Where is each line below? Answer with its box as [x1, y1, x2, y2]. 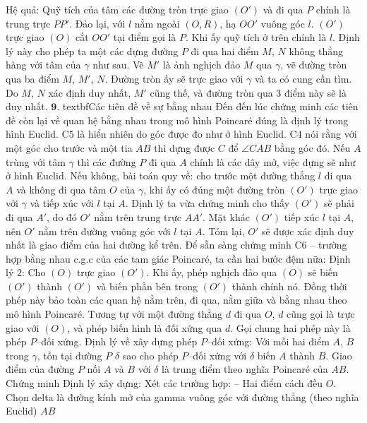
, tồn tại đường [37, 347, 102, 362]
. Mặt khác [203, 209, 250, 224]
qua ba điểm [6, 71, 59, 85]
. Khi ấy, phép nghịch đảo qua [146, 265, 277, 280]
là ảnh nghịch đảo [162, 57, 241, 72]
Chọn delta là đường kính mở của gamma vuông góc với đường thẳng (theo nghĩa [6, 389, 359, 404]
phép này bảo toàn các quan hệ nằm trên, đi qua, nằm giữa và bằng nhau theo [6, 292, 347, 307]
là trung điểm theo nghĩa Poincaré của [162, 362, 328, 376]
